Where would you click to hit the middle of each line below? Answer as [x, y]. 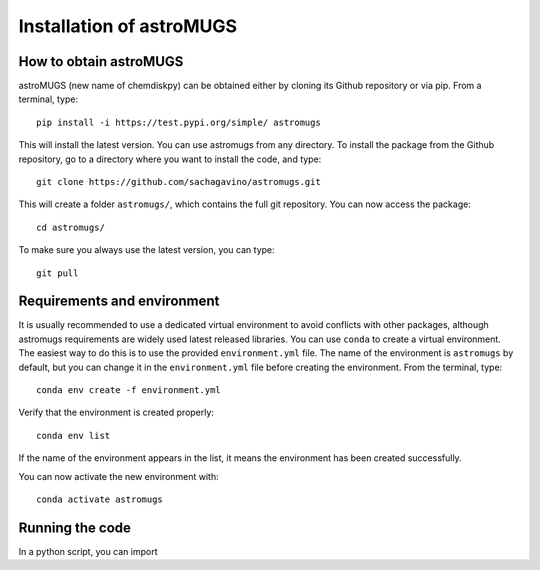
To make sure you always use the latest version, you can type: [146, 250]
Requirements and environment [119, 301]
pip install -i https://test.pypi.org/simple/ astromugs [179, 122]
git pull [57, 273]
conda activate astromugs [100, 499]
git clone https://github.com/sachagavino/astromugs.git [179, 182]
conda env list [73, 435]
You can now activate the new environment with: [118, 476]
